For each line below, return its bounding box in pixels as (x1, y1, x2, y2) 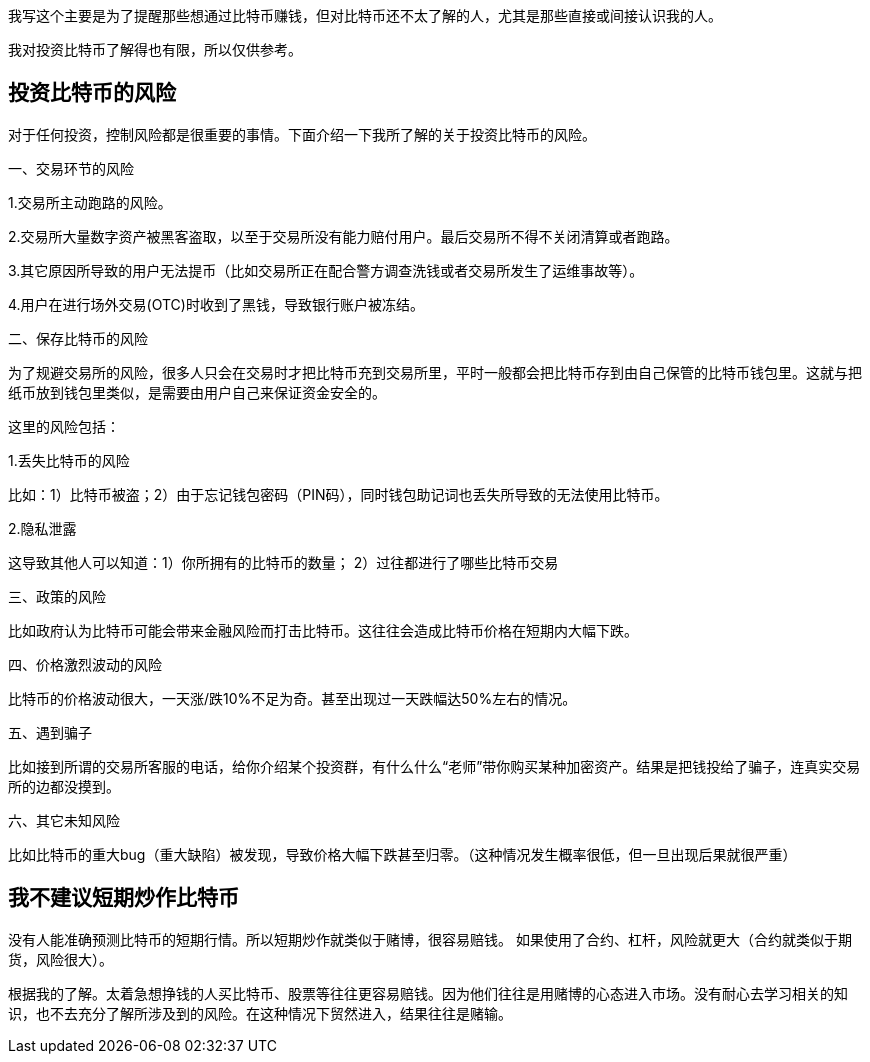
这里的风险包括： (8, 417, 120, 435)
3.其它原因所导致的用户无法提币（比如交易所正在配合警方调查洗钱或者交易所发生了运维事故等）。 (8, 261, 644, 279)
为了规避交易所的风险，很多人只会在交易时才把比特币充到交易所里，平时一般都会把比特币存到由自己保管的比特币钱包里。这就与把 (8, 363, 862, 381)
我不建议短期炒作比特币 (8, 885, 239, 911)
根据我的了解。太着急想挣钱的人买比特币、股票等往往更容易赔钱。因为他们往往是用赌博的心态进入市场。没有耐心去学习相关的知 (8, 984, 848, 1002)
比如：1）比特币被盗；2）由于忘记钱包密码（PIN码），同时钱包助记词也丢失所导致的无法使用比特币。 (8, 485, 669, 503)
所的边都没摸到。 (8, 777, 120, 795)
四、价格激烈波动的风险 (8, 655, 162, 673)
